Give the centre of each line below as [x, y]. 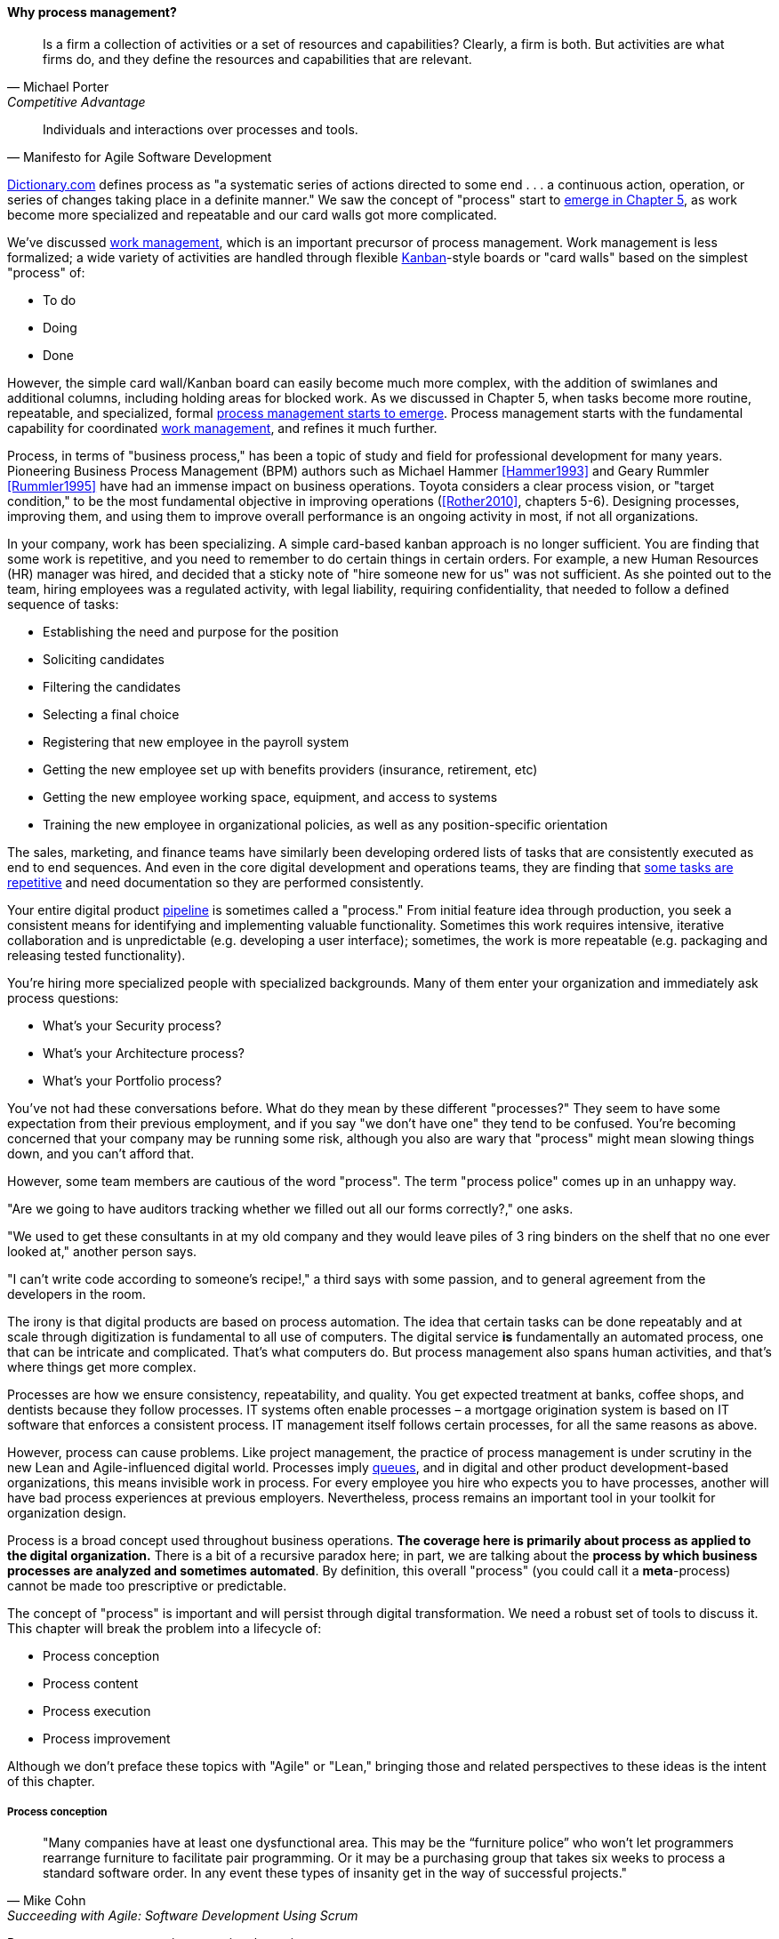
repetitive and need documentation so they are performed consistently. [216, 882]
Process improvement [107, 1738]
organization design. [67, 1512]
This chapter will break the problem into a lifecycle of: [165, 1628]
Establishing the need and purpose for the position [191, 631]
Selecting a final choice [111, 714]
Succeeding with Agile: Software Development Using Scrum [183, 1916]
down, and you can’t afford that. [101, 1153]
